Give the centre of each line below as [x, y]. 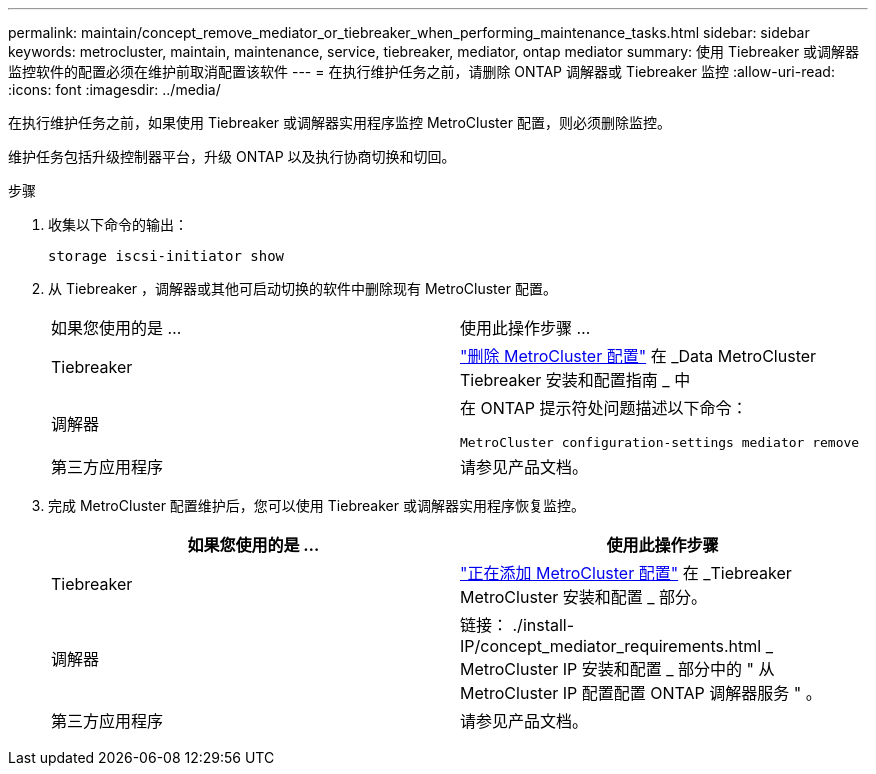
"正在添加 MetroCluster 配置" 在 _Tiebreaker [626, 573]
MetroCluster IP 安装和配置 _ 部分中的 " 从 [617, 669]
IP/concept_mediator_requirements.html [611, 646]
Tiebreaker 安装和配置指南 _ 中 [575, 380]
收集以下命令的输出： [118, 224]
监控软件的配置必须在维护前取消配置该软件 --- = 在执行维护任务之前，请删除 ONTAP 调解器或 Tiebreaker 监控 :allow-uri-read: [421, 71]
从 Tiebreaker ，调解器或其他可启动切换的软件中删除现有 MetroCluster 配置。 [302, 288]
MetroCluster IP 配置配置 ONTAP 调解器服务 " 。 [641, 693]
